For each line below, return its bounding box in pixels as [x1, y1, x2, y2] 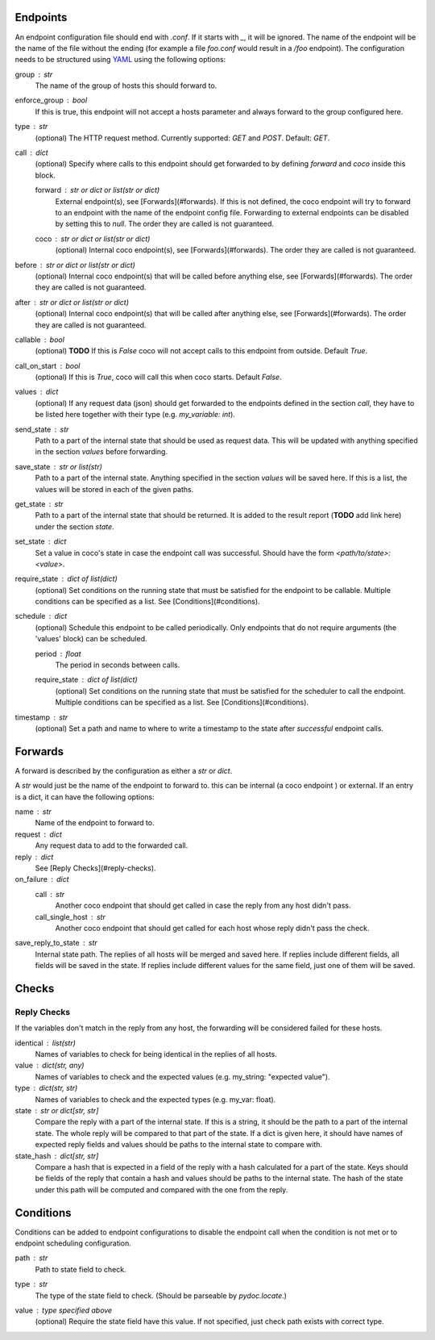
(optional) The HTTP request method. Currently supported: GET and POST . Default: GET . [35, 133, 330, 143]
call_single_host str [35, 912, 106, 921]
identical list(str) [14, 1037, 77, 1048]
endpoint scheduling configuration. [14, 1238, 132, 1248]
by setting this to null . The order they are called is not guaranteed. [55, 219, 274, 229]
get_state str [14, 499, 64, 508]
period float [35, 649, 81, 658]
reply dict [14, 852, 54, 862]
